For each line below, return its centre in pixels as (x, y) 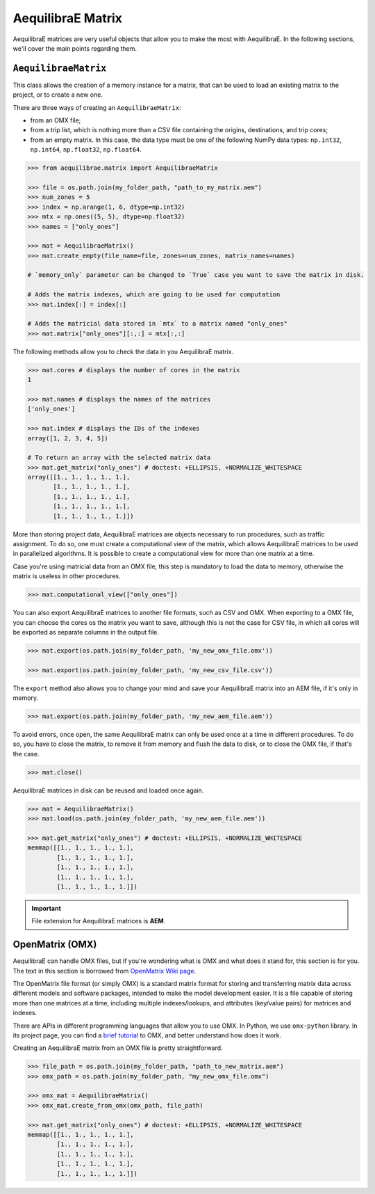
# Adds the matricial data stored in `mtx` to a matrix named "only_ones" (158, 324)
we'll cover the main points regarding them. (75, 48)
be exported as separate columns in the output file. (86, 632)
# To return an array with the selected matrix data (119, 458)
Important (47, 908)
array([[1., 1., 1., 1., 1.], (79, 477)
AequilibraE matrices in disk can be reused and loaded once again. (108, 790)
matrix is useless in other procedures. (67, 576)
